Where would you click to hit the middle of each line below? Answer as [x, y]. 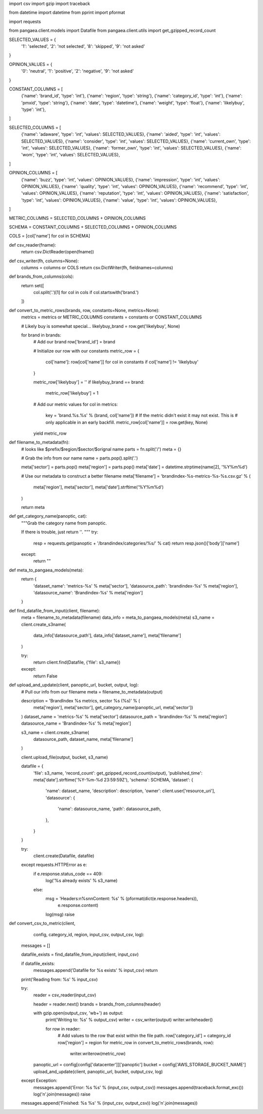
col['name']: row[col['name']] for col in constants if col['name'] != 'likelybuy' [122, 362]
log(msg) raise [60, 914]
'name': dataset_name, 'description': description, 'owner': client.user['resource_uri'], [130, 791]
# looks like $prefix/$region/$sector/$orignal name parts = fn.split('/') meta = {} [101, 449]
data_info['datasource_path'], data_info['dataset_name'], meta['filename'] [107, 635]
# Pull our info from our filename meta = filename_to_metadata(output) [92, 692]
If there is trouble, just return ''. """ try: [60, 532]
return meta [33, 507]
